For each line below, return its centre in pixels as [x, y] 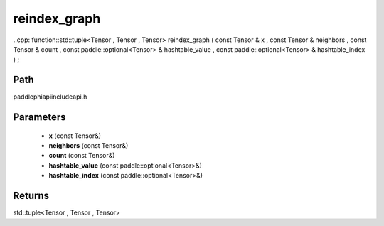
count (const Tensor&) [82, 156]
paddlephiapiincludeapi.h [50, 97]
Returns [31, 196]
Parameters [39, 117]
